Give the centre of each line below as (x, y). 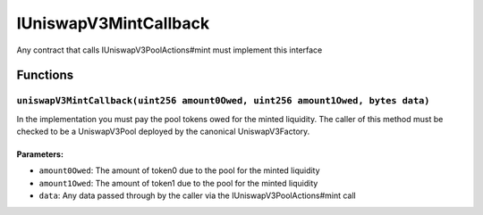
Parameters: (40, 154)
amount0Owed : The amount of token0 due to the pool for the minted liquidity (180, 170)
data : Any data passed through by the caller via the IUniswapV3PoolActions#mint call (198, 195)
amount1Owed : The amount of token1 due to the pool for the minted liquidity (178, 183)
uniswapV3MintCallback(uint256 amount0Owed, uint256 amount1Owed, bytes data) (223, 101)
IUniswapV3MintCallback (113, 23)
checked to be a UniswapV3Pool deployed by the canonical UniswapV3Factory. (163, 132)
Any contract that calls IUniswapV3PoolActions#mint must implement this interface (169, 50)
